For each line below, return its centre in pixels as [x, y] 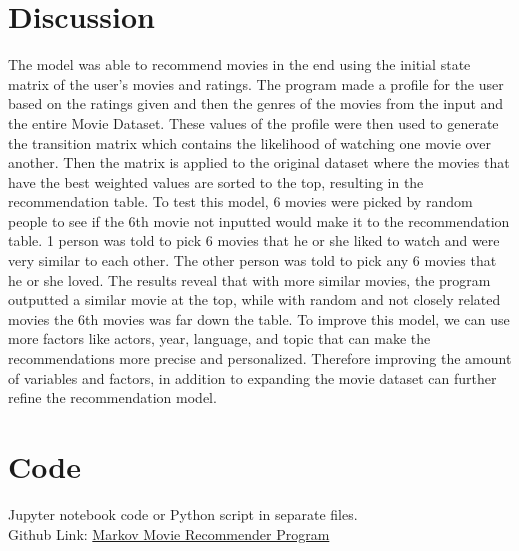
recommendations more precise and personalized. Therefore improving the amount [260, 358]
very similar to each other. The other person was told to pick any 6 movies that [252, 260]
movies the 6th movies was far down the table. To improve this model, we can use [259, 318]
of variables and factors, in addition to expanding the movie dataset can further [252, 377]
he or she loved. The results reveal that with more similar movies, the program [249, 279]
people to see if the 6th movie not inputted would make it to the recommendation [259, 220]
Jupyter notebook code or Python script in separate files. [183, 513]
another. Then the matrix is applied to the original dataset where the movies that [259, 162]
